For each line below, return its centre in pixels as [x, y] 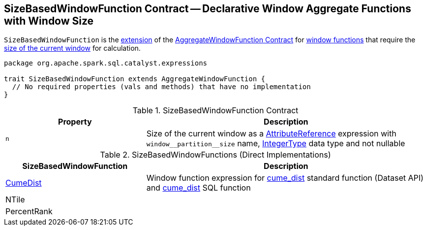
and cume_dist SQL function [198, 188]
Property [75, 122]
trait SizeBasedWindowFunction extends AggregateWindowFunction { [135, 79]
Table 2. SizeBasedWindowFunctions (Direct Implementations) [215, 155]
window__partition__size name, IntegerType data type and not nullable [276, 144]
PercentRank [29, 212]
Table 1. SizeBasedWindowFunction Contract [215, 111]
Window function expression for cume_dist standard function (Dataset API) [285, 178]
